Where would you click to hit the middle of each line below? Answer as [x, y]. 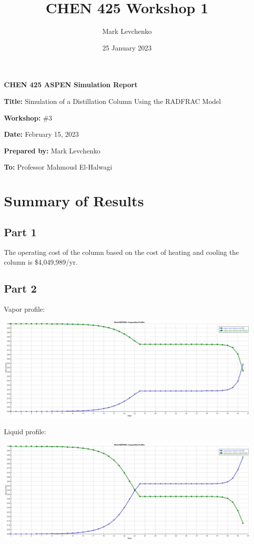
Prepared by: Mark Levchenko [52, 150]
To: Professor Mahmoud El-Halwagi [58, 167]
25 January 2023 [127, 47]
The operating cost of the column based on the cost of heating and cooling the [121, 252]
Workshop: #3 [28, 117]
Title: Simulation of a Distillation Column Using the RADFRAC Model [113, 101]
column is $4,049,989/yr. [41, 262]
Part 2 [21, 288]
